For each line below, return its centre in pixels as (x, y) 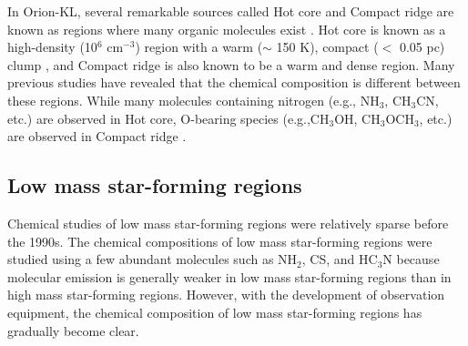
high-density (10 (52, 47)
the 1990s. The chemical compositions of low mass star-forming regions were (220, 241)
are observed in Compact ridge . (97, 136)
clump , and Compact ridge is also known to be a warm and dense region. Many (231, 64)
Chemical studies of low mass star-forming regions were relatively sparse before (228, 223)
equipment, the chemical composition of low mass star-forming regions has (215, 312)
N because (411, 259)
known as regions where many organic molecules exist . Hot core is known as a (227, 29)
